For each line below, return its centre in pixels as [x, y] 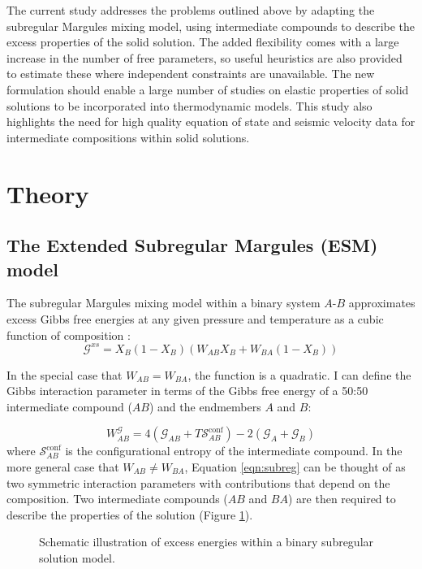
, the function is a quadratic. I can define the [299, 374]
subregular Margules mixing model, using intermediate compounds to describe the [211, 26]
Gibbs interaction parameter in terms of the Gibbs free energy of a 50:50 [187, 391]
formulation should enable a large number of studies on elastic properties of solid [208, 89]
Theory [48, 193]
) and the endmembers [205, 406]
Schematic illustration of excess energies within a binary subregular [207, 542]
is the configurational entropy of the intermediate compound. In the [234, 451]
